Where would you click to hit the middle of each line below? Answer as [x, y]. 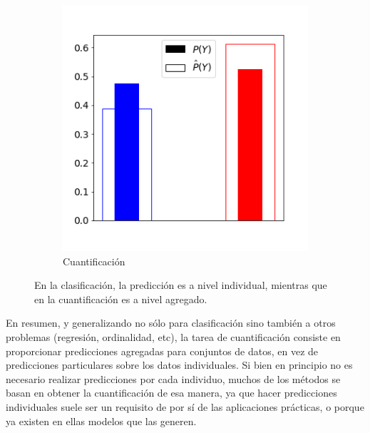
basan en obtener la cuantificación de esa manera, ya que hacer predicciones [171, 393]
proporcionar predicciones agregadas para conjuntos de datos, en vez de [162, 351]
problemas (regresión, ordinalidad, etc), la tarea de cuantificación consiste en [173, 336]
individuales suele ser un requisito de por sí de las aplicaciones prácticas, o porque [185, 406]
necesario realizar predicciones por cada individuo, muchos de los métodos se [173, 378]
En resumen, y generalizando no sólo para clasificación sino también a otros [171, 323]
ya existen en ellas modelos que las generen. [101, 421]
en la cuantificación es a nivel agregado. [121, 299]
